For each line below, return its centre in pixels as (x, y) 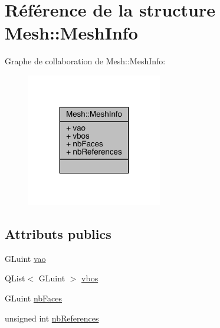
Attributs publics (58, 233)
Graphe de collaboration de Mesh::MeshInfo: (85, 61)
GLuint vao (25, 258)
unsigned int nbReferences (52, 318)
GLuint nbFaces (34, 298)
